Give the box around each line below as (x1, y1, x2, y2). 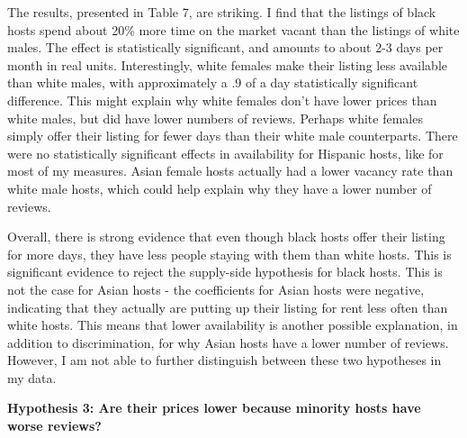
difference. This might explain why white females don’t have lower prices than (7, 90, 437, 109)
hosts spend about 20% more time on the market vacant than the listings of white (7, 20, 460, 39)
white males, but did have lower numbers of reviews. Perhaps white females (7, 108, 423, 127)
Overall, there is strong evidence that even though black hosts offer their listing (7, 227, 445, 246)
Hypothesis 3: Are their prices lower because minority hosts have (7, 398, 421, 417)
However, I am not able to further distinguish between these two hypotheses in (7, 351, 442, 370)
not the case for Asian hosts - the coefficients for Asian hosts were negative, (7, 279, 425, 298)
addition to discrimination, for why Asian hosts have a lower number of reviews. (7, 333, 449, 351)
